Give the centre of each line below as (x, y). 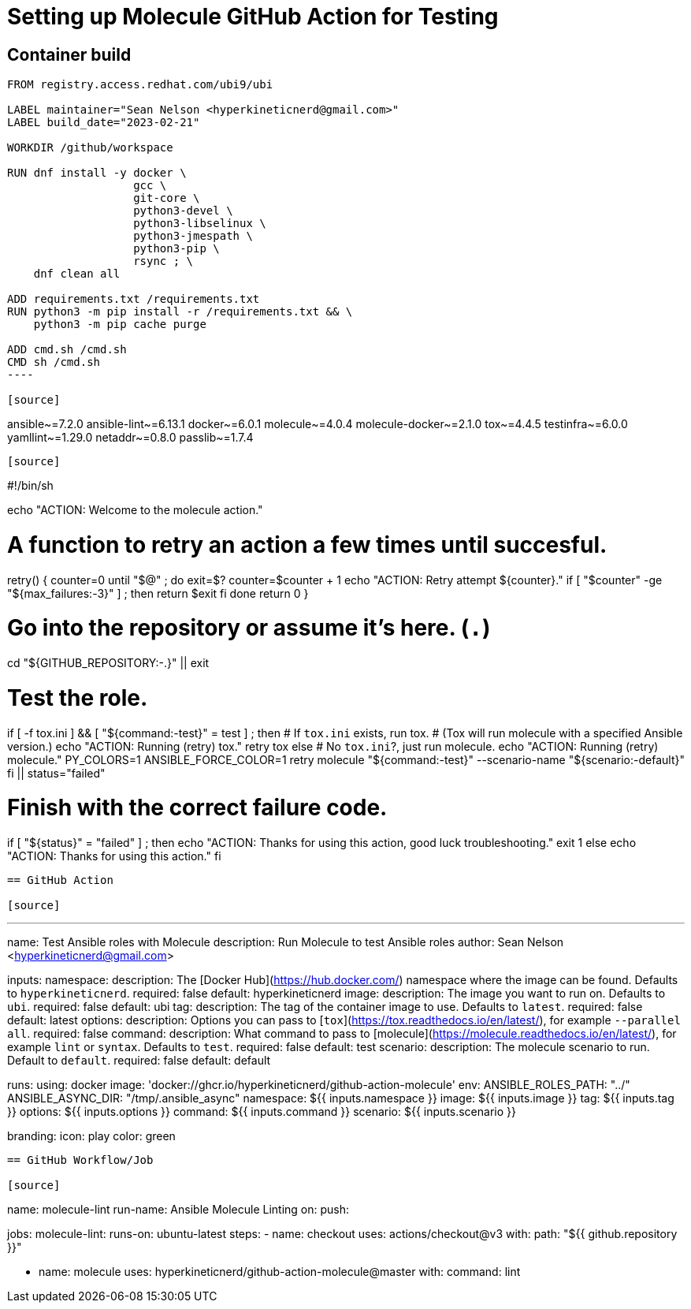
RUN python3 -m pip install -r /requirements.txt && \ (180, 312)
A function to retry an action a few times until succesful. (307, 544)
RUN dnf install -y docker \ (97, 173)
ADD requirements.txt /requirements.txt (134, 299)
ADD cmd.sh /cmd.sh (67, 350)
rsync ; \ (163, 261)
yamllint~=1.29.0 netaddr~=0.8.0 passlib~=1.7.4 (130, 438)
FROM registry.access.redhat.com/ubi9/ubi (140, 85)
